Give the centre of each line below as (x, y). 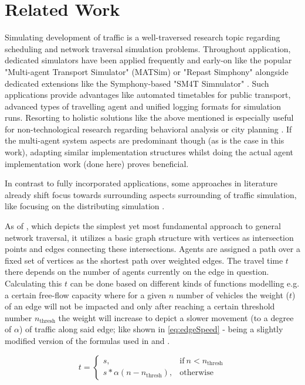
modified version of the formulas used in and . (87, 340)
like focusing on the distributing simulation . (85, 206)
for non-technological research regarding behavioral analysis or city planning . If (148, 129)
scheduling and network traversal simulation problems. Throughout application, (148, 48)
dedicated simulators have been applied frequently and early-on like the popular (148, 60)
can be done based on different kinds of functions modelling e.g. (185, 283)
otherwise (196, 373)
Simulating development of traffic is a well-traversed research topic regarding (143, 37)
